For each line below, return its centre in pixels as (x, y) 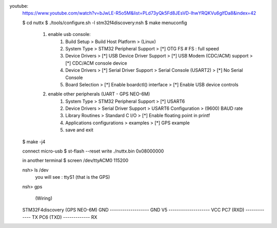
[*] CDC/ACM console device (96, 63)
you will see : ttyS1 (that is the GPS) (73, 177)
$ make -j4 (34, 142)
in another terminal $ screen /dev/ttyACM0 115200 (75, 160)
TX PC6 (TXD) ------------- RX (64, 217)
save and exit (79, 130)
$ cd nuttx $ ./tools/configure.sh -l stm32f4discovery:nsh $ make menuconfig (105, 23)
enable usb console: (69, 34)
